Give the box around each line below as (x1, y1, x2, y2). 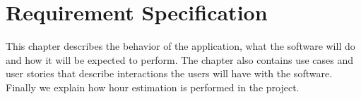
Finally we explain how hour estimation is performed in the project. (6, 79, 300, 94)
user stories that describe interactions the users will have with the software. (6, 66, 333, 81)
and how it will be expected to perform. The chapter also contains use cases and (6, 52, 354, 67)
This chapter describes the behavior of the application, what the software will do (6, 39, 355, 53)
